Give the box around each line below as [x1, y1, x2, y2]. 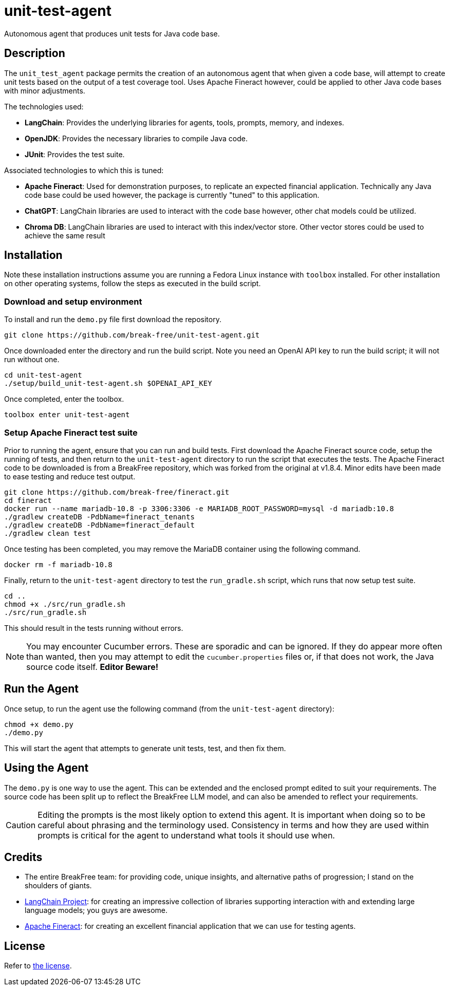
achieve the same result [25, 231, 105, 240]
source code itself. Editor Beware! [26, 661, 159, 672]
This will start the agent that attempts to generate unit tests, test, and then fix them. [4, 743, 286, 753]
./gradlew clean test [4, 529, 91, 537]
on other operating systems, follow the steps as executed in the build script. [4, 279, 261, 288]
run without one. [4, 355, 60, 364]
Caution [6, 819, 36, 830]
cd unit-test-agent [4, 371, 82, 380]
